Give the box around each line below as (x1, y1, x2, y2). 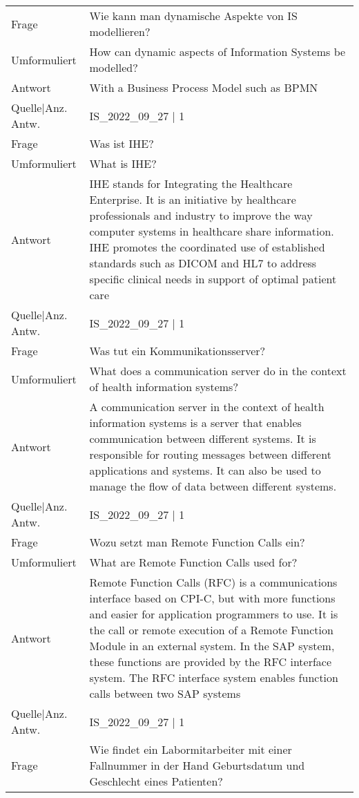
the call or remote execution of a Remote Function (89, 622, 333, 638)
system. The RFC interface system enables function (89, 669, 338, 685)
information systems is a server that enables (89, 415, 302, 430)
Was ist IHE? (89, 135, 154, 151)
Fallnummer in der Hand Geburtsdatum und (89, 757, 305, 773)
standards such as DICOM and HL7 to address (89, 255, 317, 271)
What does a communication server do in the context (89, 363, 347, 379)
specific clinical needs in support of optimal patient (89, 271, 337, 287)
